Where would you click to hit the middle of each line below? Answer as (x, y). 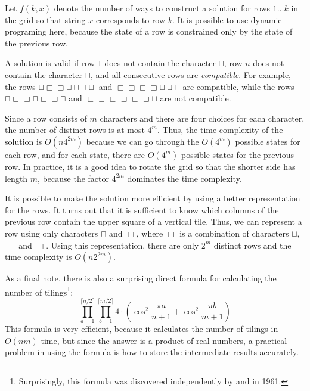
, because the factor (73, 178)
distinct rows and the (252, 245)
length (16, 178)
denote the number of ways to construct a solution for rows (162, 8)
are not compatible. (196, 98)
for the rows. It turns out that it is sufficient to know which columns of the (142, 210)
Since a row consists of (46, 118)
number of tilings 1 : (39, 291)
